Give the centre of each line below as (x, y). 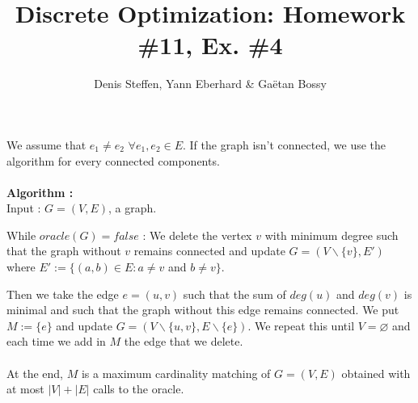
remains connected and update (209, 251)
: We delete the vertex (197, 235)
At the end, (35, 373)
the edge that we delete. (184, 341)
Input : (24, 208)
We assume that (46, 144)
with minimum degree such (331, 235)
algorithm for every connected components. (113, 160)
